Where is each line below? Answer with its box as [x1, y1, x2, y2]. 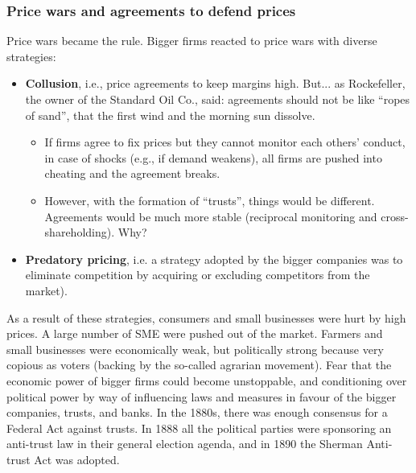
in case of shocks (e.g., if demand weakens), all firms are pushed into [44, 149, 382, 166]
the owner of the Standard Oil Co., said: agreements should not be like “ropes [25, 91, 410, 107]
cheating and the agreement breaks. [44, 165, 220, 182]
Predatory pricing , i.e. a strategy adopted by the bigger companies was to [25, 250, 403, 267]
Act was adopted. [34, 450, 120, 467]
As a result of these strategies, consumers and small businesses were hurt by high [6, 309, 406, 326]
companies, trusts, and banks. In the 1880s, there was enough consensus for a [6, 404, 388, 421]
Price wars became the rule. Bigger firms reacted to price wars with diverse [6, 32, 377, 49]
